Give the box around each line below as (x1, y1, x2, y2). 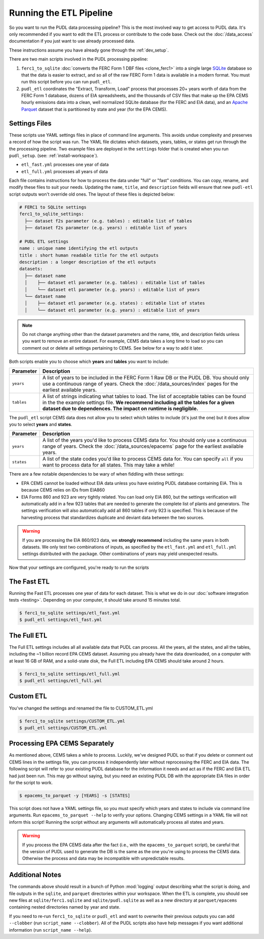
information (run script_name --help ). (9, 927, 92, 933)
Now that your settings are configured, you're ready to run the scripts (9, 564, 149, 570)
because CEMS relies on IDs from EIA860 (21, 487, 105, 493)
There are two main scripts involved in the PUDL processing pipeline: (9, 56, 149, 62)
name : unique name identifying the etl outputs (19, 246, 138, 251)
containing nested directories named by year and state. (9, 904, 121, 910)
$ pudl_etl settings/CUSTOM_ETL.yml (19, 725, 108, 731)
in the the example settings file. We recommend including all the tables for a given (42, 399, 235, 406)
